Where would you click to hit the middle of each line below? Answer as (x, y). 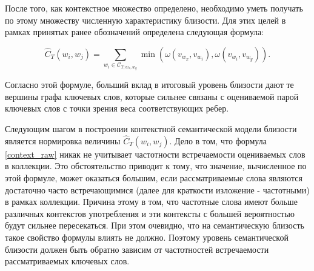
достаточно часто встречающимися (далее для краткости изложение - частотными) (157, 189)
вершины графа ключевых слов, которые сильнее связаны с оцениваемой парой (152, 96)
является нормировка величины (63, 140)
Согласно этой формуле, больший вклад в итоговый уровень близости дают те (149, 85)
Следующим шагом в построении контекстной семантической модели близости (151, 129)
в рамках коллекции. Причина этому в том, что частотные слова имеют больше (151, 202)
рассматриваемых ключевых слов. (67, 261)
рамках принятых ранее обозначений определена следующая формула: (135, 32)
